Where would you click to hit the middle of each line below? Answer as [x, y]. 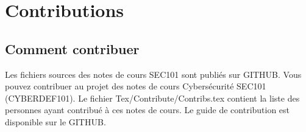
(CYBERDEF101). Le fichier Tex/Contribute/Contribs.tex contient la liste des [152, 98]
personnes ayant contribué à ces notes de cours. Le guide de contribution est [148, 110]
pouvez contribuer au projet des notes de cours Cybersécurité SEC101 [136, 86]
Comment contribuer [72, 48]
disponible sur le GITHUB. [55, 121]
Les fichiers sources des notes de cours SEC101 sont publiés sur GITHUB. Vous [153, 74]
